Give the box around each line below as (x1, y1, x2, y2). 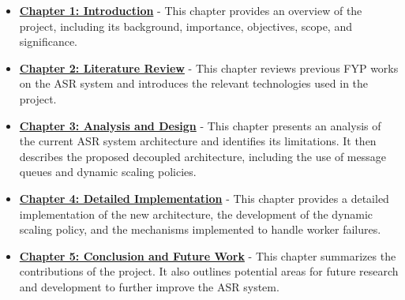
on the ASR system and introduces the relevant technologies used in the (19, 75, 369, 92)
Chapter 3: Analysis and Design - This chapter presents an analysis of (19, 117, 381, 133)
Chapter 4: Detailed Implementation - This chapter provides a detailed (19, 189, 389, 206)
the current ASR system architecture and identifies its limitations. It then (19, 133, 377, 149)
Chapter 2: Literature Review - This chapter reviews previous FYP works (19, 59, 399, 76)
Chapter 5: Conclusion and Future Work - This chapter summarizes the (19, 247, 396, 264)
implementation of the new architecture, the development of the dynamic (19, 205, 373, 222)
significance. (19, 33, 77, 50)
